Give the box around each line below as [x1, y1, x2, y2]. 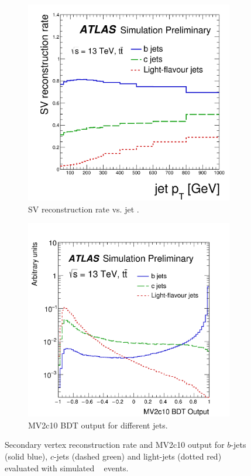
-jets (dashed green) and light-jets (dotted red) [53, 450, 222, 463]
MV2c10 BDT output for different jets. [28, 418, 168, 431]
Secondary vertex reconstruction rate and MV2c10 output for [5, 438, 225, 451]
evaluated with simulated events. [5, 461, 129, 474]
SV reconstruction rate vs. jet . [28, 202, 139, 215]
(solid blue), [5, 450, 48, 463]
